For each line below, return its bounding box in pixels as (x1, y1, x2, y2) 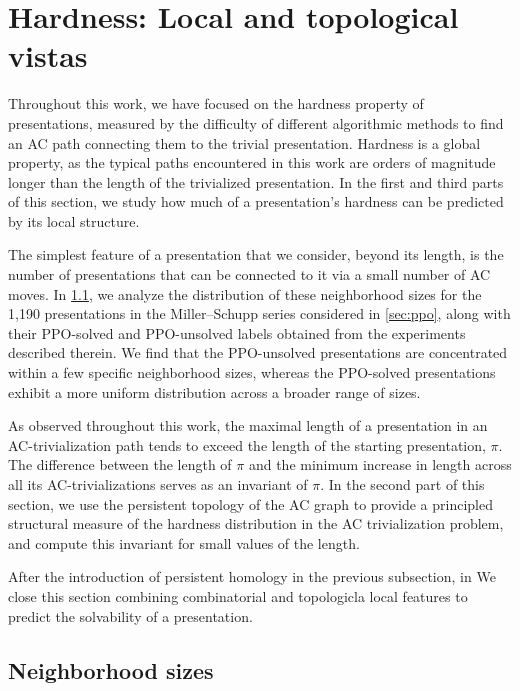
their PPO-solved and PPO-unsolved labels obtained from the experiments (8, 322, 466, 343)
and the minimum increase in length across (248, 454, 512, 475)
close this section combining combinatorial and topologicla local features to (8, 585, 468, 606)
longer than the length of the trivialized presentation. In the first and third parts (8, 171, 504, 192)
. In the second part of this (320, 474, 485, 494)
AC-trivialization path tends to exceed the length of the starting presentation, (8, 434, 486, 455)
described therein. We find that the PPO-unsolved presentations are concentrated (8, 342, 508, 363)
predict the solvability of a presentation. (8, 605, 253, 626)
